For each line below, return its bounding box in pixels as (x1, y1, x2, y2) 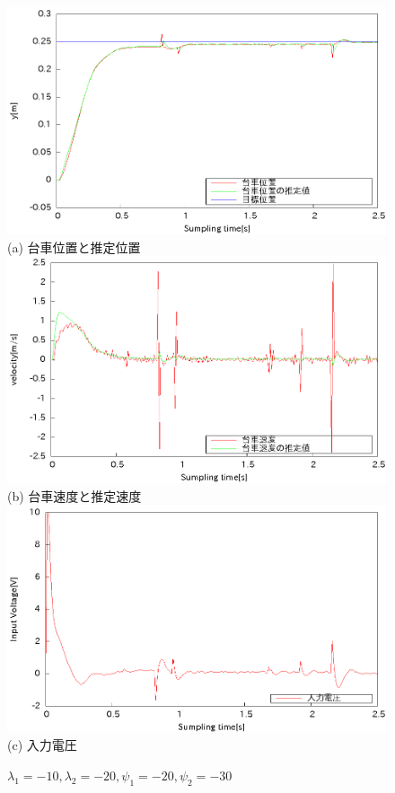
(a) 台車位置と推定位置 (7, 237, 141, 256)
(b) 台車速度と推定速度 (7, 486, 142, 505)
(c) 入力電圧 (7, 736, 77, 754)
